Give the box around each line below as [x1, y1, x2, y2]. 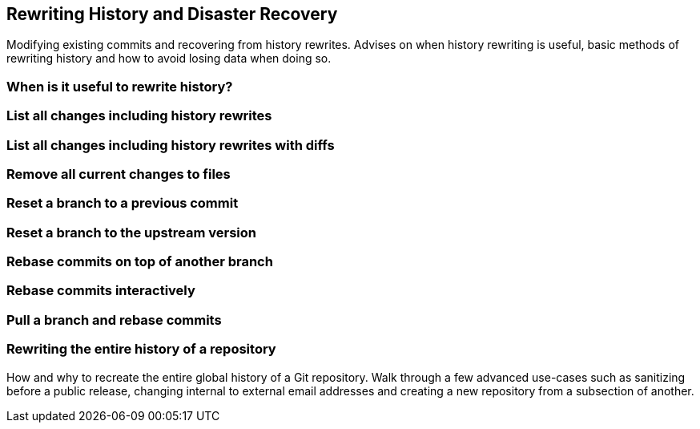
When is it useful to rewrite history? [6, 78, 233, 95]
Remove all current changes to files [6, 165, 231, 182]
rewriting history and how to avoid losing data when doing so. [6, 51, 332, 66]
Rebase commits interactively [6, 282, 195, 299]
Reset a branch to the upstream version [6, 224, 256, 241]
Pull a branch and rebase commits [6, 311, 222, 328]
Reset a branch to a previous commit [6, 195, 239, 212]
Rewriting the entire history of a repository [6, 341, 276, 358]
